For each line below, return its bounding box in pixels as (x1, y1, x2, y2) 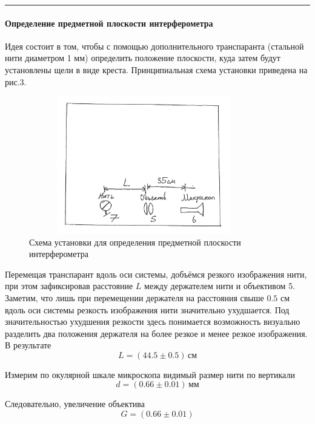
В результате (5, 339, 51, 351)
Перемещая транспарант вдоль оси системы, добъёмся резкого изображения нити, (5, 267, 307, 280)
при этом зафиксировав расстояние (5, 279, 133, 292)
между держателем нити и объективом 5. (144, 279, 296, 292)
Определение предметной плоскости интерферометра (5, 16, 213, 29)
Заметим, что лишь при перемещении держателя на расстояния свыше (5, 291, 264, 304)
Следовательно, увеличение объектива (5, 397, 145, 410)
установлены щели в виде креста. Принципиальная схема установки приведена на (5, 63, 308, 76)
